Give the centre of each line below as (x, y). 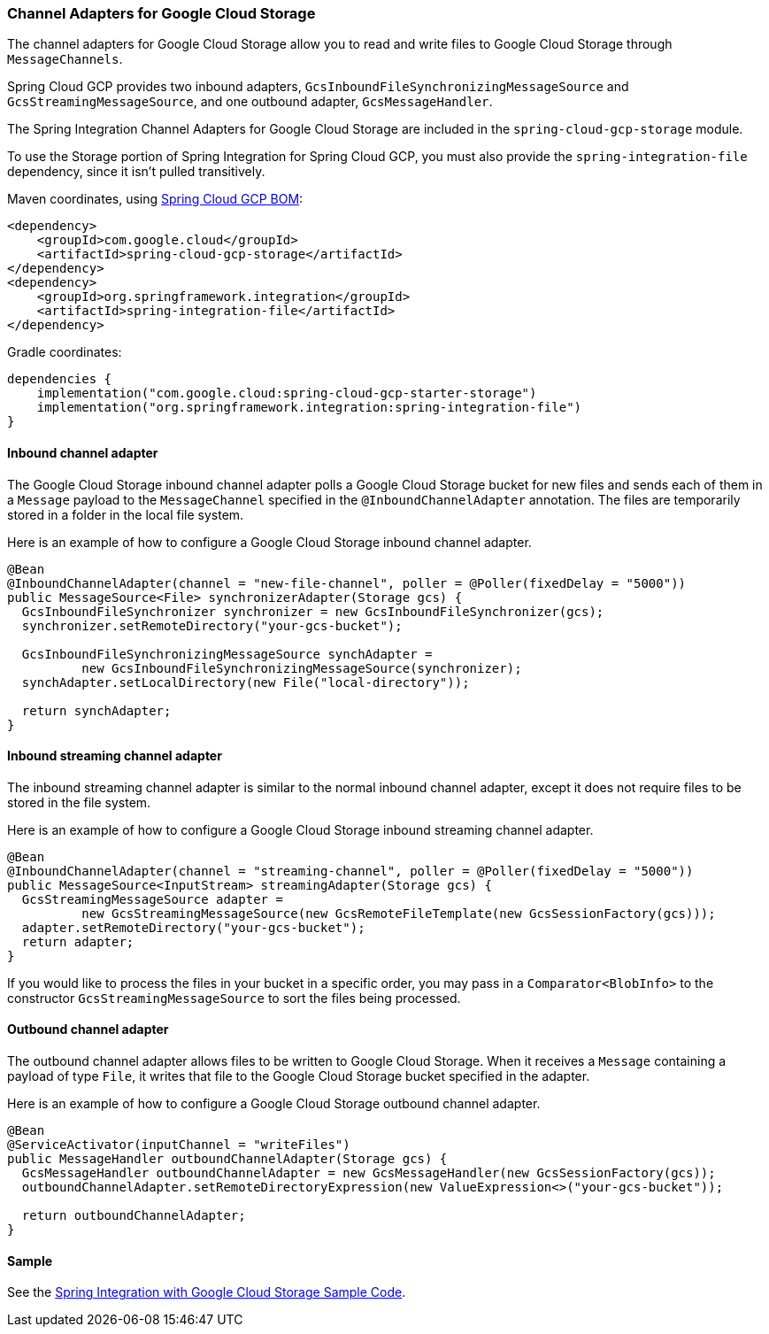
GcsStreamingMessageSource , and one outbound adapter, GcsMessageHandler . (250, 102)
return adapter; (78, 941)
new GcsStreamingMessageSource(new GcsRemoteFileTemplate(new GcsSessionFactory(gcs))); (399, 913)
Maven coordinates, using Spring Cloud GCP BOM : (155, 199)
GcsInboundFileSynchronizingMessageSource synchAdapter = (227, 654)
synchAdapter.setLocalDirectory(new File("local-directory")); (246, 682)
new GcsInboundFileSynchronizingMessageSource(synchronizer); (302, 668)
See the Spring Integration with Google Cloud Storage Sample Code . (207, 1292)
